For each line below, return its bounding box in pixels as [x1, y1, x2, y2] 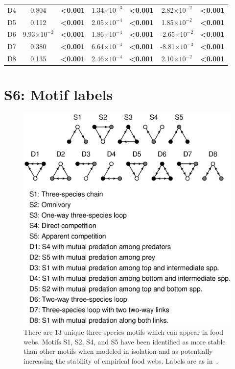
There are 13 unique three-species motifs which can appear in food [23, 327, 223, 337]
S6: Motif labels [4, 84, 113, 105]
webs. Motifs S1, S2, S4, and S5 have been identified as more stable [23, 336, 226, 346]
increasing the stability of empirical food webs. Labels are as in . [23, 355, 218, 366]
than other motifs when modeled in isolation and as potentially [23, 346, 213, 356]
